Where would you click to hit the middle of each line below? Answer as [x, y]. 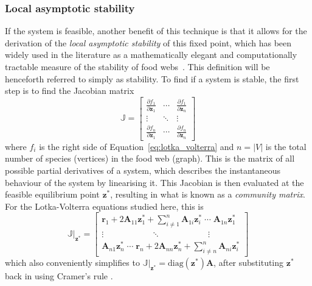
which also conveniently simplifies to [72, 263]
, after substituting [249, 263]
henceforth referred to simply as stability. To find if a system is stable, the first [152, 78]
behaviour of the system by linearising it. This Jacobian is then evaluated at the [154, 182]
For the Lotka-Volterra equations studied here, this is [104, 206]
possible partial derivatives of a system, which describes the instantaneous [143, 170]
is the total [286, 146]
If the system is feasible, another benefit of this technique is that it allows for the [156, 31]
